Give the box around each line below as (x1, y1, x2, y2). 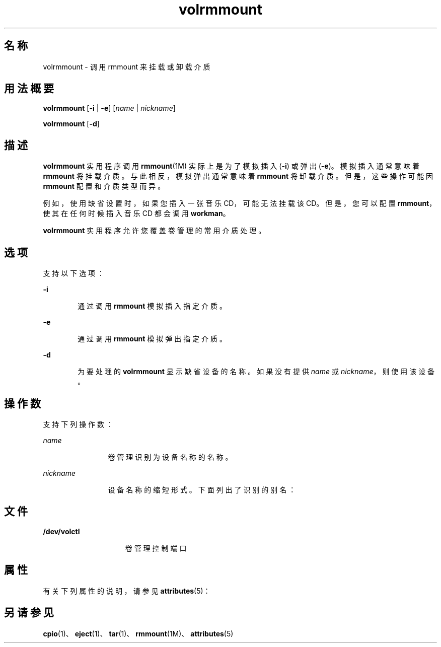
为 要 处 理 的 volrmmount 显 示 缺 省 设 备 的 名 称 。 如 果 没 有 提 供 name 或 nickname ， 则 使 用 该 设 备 (78, 367, 435, 376)
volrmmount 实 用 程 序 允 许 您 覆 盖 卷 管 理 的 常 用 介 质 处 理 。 (43, 226, 266, 235)
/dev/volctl (43, 527, 80, 536)
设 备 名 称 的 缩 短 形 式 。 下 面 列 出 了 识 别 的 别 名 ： (108, 485, 296, 494)
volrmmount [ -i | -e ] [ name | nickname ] (43, 104, 176, 113)
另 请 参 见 (4, 606, 54, 619)
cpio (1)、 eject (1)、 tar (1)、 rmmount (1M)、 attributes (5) (43, 629, 234, 638)
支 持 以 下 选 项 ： (43, 269, 105, 278)
